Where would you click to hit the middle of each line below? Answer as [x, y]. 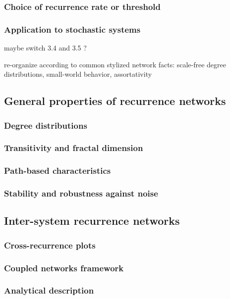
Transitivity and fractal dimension [74, 148]
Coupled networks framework [64, 268]
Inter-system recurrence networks [92, 221]
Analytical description [49, 290]
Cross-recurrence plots [50, 245]
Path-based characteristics [57, 171]
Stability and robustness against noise [81, 193]
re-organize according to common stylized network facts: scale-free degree [115, 64]
